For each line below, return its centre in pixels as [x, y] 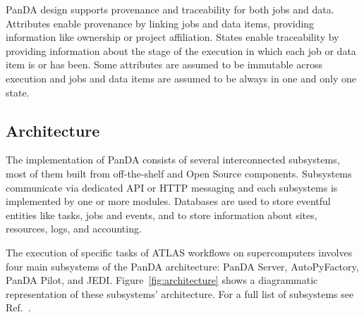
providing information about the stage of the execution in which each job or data [181, 50]
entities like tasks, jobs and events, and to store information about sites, [162, 215]
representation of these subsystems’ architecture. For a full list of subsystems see [180, 293]
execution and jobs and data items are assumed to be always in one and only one [181, 78]
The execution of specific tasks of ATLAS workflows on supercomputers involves [179, 252]
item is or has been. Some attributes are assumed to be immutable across [164, 64]
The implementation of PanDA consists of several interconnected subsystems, [173, 160]
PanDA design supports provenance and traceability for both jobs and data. [170, 9]
